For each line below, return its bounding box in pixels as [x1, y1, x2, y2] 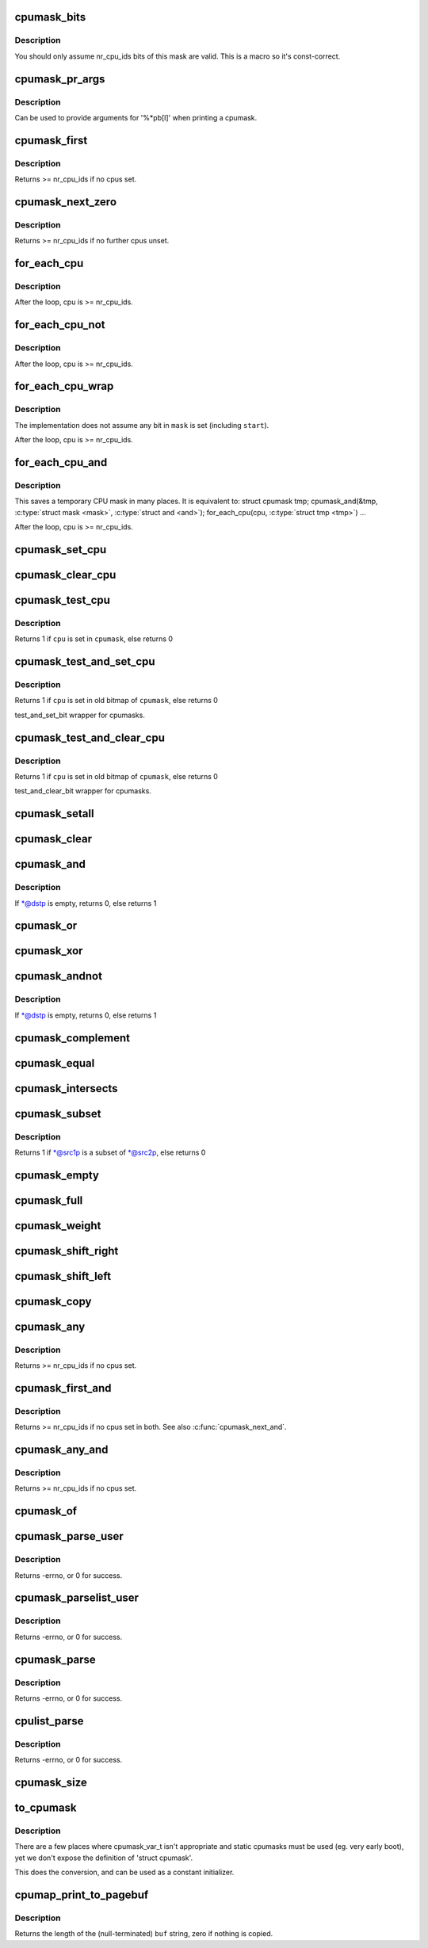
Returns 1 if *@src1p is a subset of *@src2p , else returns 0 [14, 1148, 206, 1157]
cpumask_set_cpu [14, 543, 107, 556]
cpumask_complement [14, 1031, 131, 1045]
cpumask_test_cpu [14, 593, 111, 606]
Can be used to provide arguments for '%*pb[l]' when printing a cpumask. [14, 113, 258, 122]
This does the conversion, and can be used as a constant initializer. [14, 1867, 235, 1877]
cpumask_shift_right [14, 1244, 119, 1258]
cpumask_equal [14, 1056, 95, 1070]
